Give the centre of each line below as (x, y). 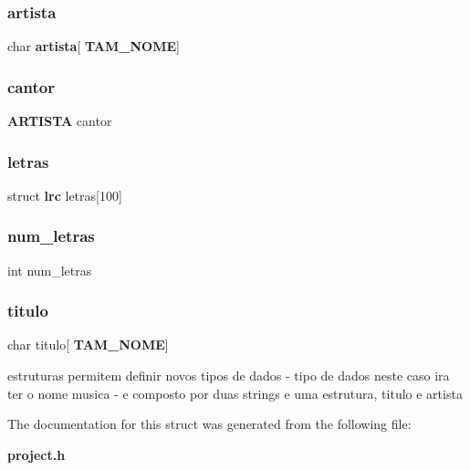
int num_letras (50, 270)
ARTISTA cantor (60, 121)
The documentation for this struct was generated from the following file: (209, 424)
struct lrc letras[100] (65, 195)
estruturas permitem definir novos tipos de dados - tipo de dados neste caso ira (229, 376)
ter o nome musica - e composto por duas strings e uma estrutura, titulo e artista (235, 393)
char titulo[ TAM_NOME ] (88, 345)
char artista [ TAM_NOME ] (94, 46)
